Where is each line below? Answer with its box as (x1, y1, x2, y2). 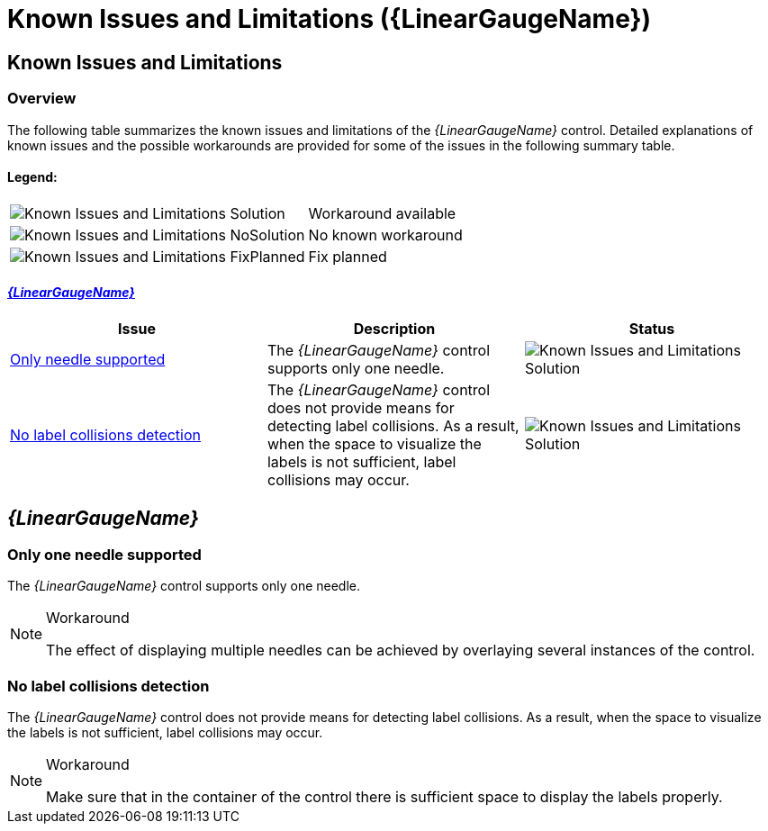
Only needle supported (10, 349, 166, 368)
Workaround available (308, 203, 456, 222)
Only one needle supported (7, 545, 202, 564)
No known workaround (308, 225, 463, 244)
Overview (7, 89, 77, 108)
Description (353, 319, 436, 338)
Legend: (7, 169, 58, 185)
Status (628, 319, 675, 338)
